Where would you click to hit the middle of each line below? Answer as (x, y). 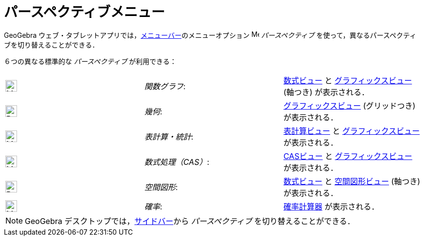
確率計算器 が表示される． (331, 206)
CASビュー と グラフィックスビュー (348, 156)
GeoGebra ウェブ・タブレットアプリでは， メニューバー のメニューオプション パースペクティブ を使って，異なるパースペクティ (210, 35)
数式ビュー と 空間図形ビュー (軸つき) (352, 181)
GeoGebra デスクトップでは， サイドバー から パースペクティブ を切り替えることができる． (190, 221)
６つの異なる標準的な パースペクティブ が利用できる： (90, 61)
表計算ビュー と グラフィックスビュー (352, 131)
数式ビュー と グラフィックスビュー (348, 80)
